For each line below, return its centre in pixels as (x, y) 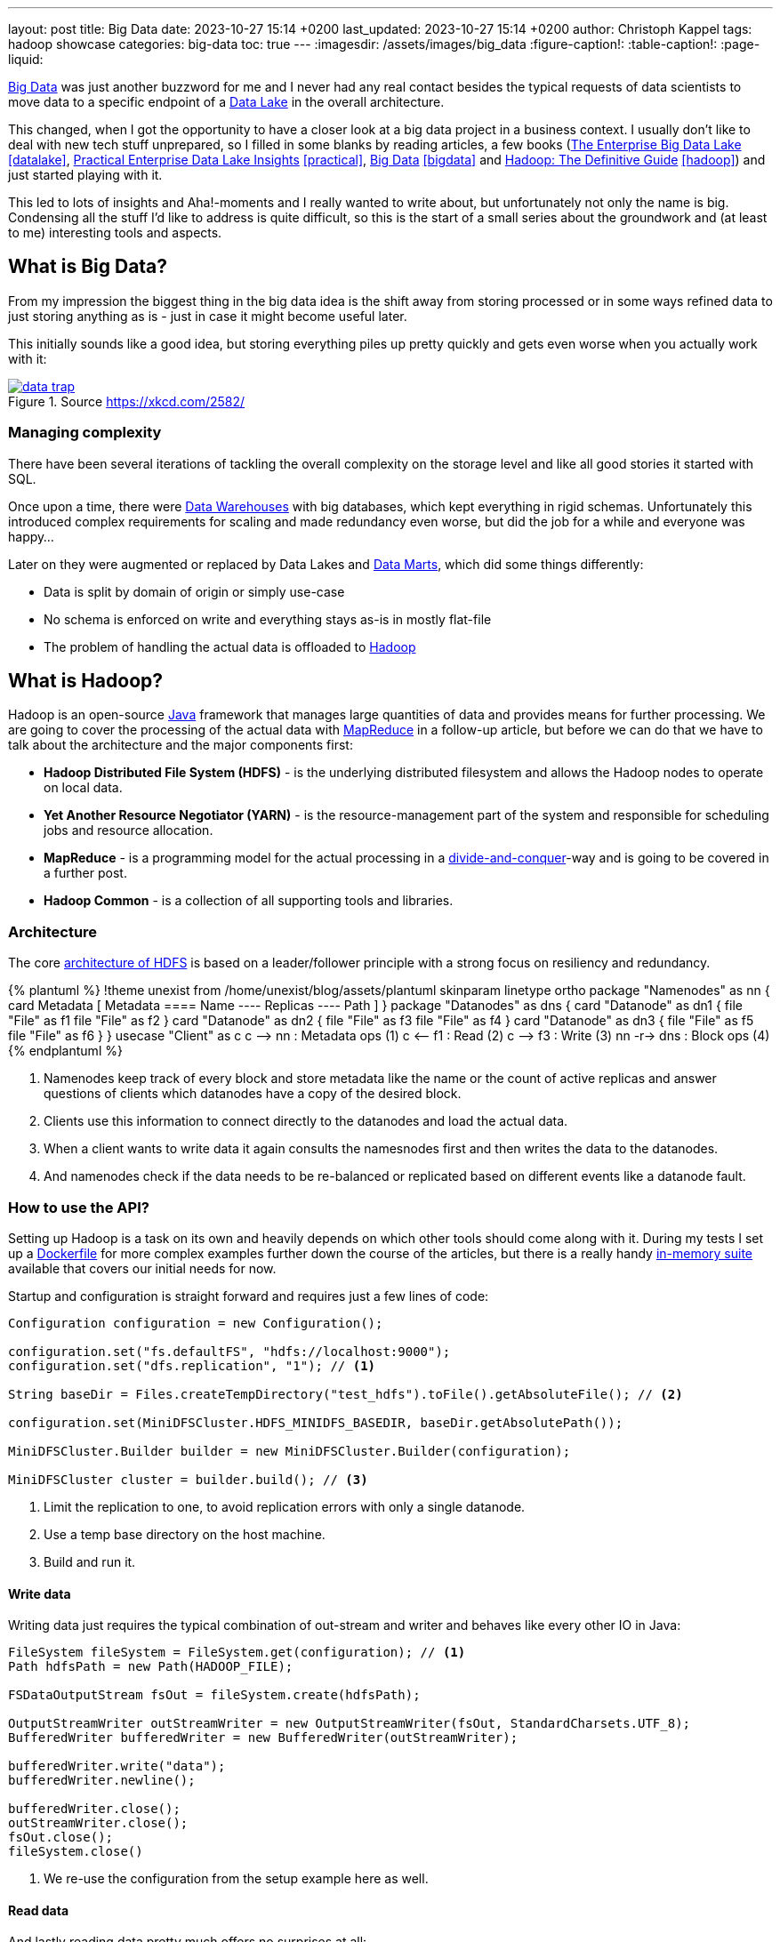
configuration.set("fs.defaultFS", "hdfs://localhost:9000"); (229, 1351)
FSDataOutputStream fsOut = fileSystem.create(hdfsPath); (214, 1695)
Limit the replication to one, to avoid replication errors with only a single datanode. (285, 1506)
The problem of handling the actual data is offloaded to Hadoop (230, 646)
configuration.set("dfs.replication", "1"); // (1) (192, 1365)
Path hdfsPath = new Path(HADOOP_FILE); (151, 1667)
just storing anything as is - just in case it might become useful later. (208, 316)
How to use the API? (79, 1207)
